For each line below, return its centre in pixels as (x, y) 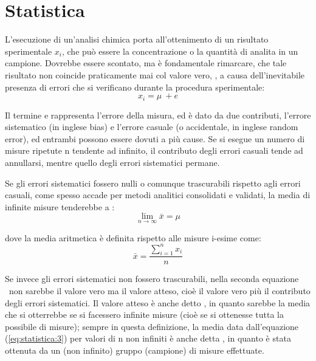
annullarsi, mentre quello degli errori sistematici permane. (112, 162)
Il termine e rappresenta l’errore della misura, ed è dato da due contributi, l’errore (158, 115)
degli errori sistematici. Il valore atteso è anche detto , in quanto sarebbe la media (158, 302)
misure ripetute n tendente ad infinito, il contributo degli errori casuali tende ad (154, 150)
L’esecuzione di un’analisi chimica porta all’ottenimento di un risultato (137, 39)
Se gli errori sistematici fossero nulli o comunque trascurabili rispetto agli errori (153, 183)
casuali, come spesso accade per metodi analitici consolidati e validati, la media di (158, 195)
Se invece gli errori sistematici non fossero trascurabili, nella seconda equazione (152, 279)
